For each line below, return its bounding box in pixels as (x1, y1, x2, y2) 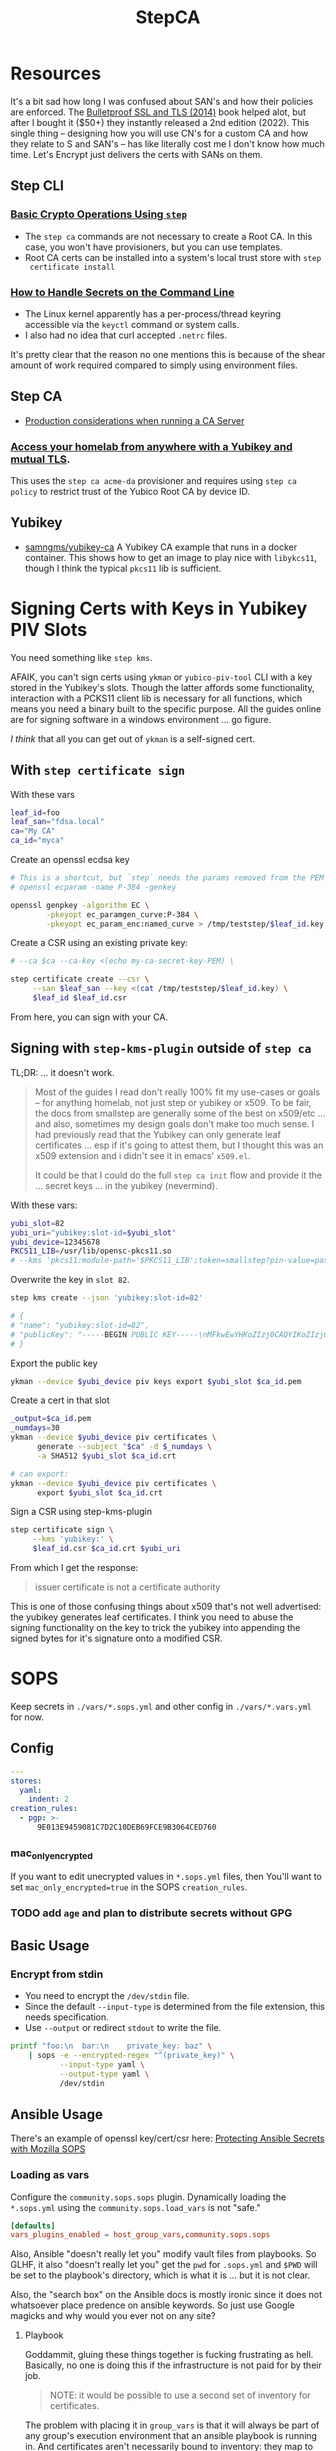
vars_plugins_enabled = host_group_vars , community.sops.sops (10, 2230, 271, 2240)
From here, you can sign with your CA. (10, 1011, 168, 1023)
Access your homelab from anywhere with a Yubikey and (10, 439, 293, 453)
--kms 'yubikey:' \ (32, 1534, 114, 1545)
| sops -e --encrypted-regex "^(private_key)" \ (28, 2050, 235, 2060)
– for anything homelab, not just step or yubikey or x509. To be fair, (34, 1096, 312, 1108)
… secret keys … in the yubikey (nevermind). (34, 1179, 218, 1191)
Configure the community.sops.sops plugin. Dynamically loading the (10, 2191, 287, 2203)
